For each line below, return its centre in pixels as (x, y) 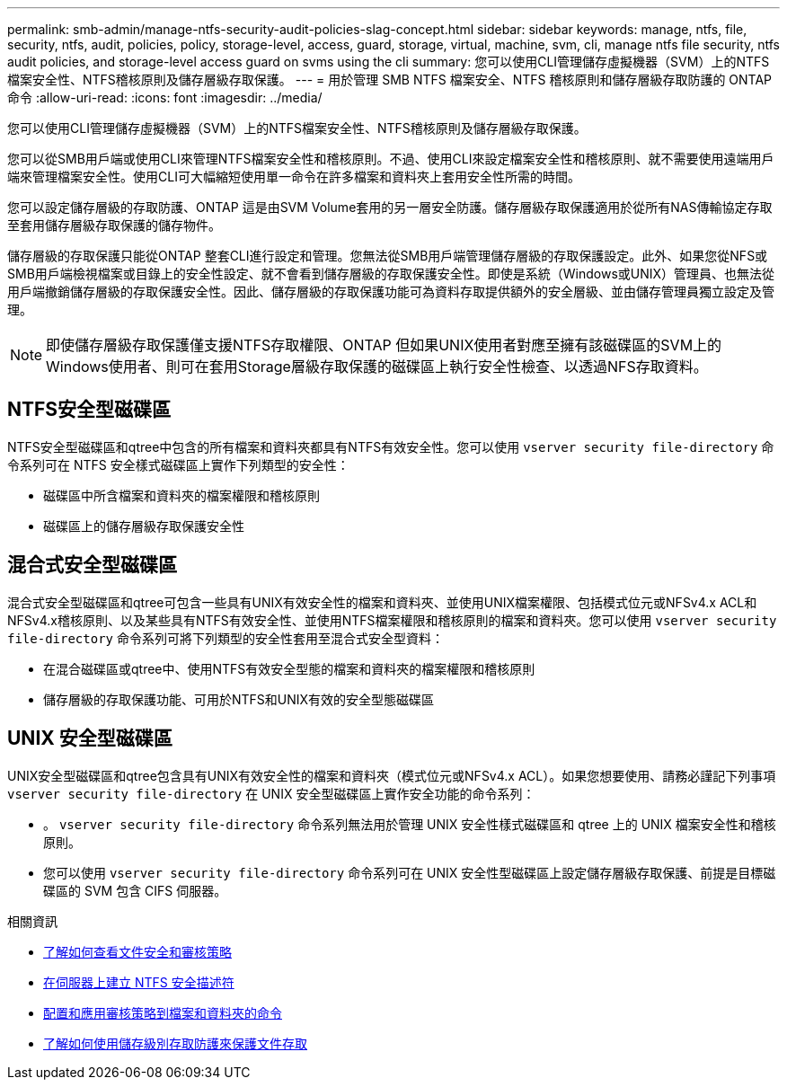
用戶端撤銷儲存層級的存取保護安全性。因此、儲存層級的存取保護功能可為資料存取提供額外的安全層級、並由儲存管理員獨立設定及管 (391, 292)
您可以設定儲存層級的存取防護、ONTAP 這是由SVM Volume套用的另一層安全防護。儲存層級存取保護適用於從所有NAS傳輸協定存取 (390, 207)
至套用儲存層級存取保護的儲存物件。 (114, 225)
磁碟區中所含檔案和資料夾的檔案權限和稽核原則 (181, 495)
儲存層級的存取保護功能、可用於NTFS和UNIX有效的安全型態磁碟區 (239, 699)
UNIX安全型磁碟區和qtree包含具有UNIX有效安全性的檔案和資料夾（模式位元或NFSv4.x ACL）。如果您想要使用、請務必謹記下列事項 (392, 775)
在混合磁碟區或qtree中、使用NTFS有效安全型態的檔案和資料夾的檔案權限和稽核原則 (289, 668)
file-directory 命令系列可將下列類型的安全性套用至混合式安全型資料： (225, 638)
